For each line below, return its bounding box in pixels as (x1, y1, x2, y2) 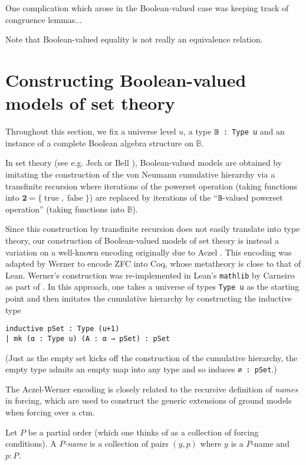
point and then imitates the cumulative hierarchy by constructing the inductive (5, 292, 292, 304)
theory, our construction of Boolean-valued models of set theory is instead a (5, 234, 279, 246)
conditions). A (5, 437, 57, 450)
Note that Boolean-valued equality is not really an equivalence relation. (5, 33, 263, 45)
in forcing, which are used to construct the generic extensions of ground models (5, 394, 292, 407)
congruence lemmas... (5, 13, 82, 25)
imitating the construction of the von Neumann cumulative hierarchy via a (5, 168, 275, 180)
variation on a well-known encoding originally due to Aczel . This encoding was (5, 245, 292, 258)
